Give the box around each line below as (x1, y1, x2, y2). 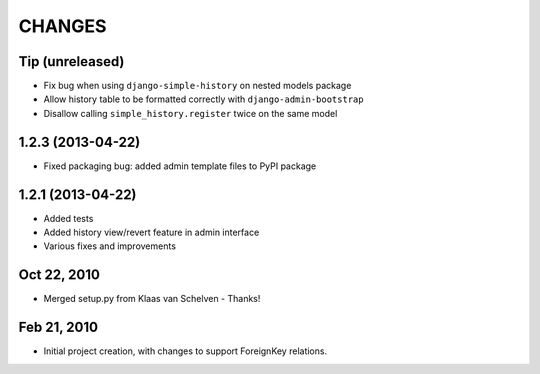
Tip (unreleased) (18, 53, 125, 70)
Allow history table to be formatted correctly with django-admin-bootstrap (43, 93, 364, 105)
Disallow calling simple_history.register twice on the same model (43, 107, 338, 119)
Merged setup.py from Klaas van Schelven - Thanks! (43, 293, 261, 305)
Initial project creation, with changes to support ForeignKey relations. (43, 345, 328, 357)
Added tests (43, 212, 94, 224)
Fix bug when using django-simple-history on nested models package (43, 80, 352, 92)
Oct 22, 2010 (18, 266, 100, 284)
